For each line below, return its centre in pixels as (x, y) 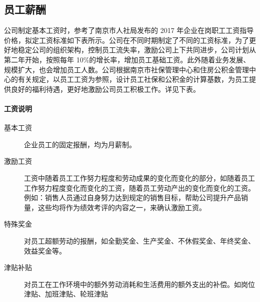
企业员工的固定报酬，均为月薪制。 (80, 144)
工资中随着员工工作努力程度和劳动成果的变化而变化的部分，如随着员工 (139, 177)
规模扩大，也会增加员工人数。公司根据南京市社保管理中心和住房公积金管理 (126, 69)
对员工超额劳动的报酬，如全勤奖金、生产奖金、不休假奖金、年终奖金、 (139, 240)
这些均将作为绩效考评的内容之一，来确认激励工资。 (122, 207)
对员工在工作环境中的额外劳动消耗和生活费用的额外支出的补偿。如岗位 (139, 284)
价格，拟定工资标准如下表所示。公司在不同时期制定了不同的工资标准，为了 (126, 40)
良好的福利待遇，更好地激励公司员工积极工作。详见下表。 (105, 89)
